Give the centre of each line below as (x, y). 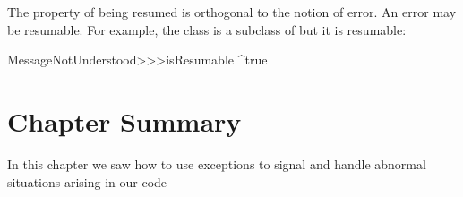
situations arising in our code (87, 181)
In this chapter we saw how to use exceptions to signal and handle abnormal (217, 163)
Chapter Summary (124, 120)
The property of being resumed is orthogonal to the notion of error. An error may (232, 12)
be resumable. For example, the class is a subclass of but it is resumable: (207, 29)
